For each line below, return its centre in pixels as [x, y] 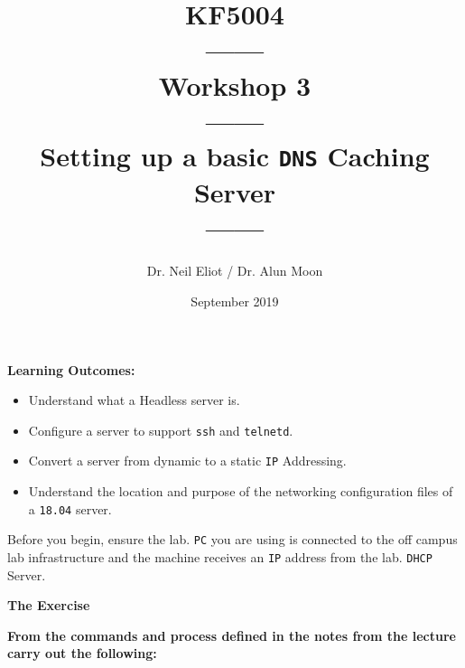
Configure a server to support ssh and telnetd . [161, 430]
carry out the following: [82, 653]
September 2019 [235, 301]
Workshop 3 [235, 85]
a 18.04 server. [70, 508]
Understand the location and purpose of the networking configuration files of [241, 491]
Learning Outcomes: [71, 369]
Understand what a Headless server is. [134, 400]
